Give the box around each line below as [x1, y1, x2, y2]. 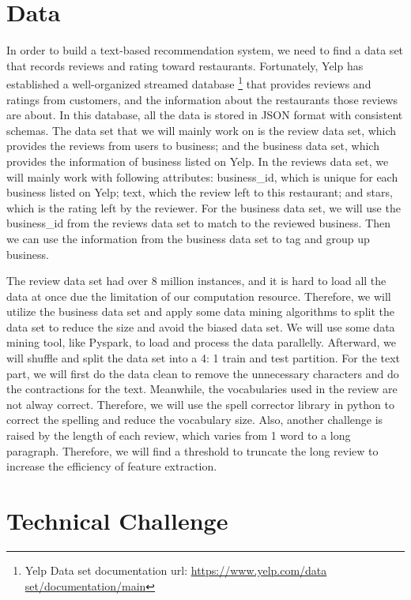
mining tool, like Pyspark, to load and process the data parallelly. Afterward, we [6, 334, 396, 351]
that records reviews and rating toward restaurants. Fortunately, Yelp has [6, 57, 364, 73]
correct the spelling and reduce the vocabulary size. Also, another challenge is [6, 411, 383, 428]
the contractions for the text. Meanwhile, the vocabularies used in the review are [6, 381, 398, 397]
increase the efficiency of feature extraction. [6, 458, 217, 474]
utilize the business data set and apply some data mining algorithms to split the [6, 303, 394, 320]
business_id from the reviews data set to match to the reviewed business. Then [6, 215, 391, 231]
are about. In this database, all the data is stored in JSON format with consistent [6, 107, 403, 123]
